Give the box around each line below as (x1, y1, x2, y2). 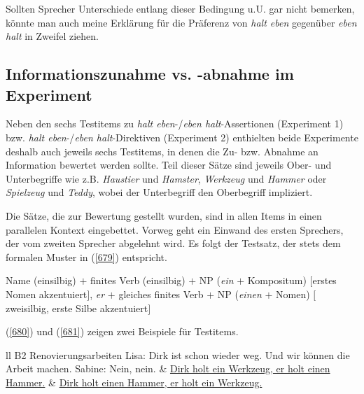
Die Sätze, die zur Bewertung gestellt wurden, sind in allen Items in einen (6, 208, 322, 223)
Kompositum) (247, 273, 307, 288)
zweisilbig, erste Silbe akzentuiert (6, 300, 148, 315)
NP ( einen (217, 286, 262, 301)
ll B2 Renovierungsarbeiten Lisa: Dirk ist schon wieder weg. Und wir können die (6, 347, 350, 362)
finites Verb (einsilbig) (90, 273, 185, 288)
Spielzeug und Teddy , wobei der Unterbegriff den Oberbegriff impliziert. (6, 185, 313, 199)
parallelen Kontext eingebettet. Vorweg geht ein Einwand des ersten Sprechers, (6, 222, 344, 237)
